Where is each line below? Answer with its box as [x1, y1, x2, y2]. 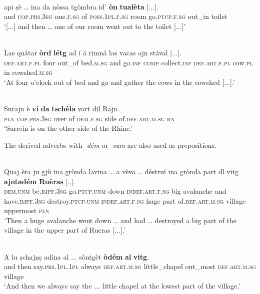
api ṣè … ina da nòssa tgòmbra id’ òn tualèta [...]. [4, 1, 158, 11]
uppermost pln [4, 205, 49, 216]
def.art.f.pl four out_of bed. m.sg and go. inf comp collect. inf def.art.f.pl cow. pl [4, 57, 253, 67]
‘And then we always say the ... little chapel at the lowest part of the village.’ [4, 281, 240, 291]
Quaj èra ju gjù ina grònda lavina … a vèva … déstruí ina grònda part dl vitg [4, 166, 239, 176]
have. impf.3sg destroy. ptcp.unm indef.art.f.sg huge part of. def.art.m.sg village [4, 195, 246, 206]
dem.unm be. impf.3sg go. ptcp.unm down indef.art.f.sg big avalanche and [4, 186, 226, 196]
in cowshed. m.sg [4, 67, 52, 77]
